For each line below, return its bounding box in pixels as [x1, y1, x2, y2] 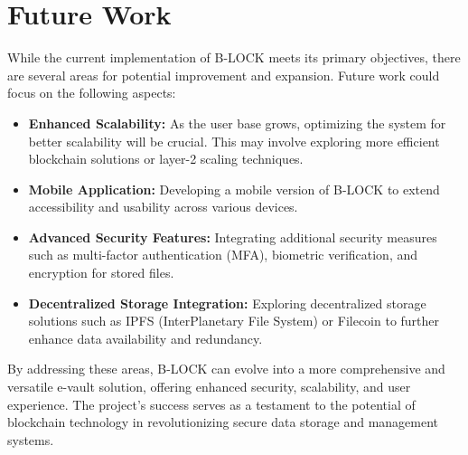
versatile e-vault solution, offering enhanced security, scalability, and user [7, 377, 411, 396]
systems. [7, 430, 54, 449]
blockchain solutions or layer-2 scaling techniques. [28, 149, 304, 168]
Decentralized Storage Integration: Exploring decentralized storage [28, 293, 426, 312]
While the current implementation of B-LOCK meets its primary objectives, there [7, 48, 461, 67]
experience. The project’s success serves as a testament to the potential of [7, 394, 416, 413]
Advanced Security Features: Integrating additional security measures [28, 227, 437, 246]
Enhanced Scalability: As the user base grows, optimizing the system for [28, 113, 446, 132]
